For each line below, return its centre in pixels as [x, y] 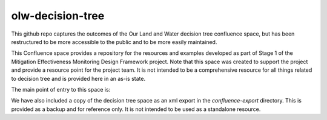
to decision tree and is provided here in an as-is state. [78, 78]
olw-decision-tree [58, 16]
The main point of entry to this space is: [61, 89]
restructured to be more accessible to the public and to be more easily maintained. [114, 42]
